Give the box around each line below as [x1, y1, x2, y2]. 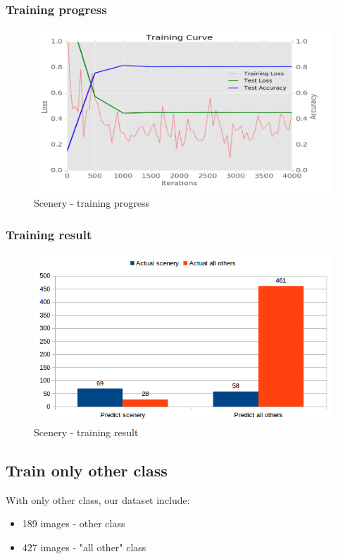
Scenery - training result [34, 424, 139, 439]
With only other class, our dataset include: [6, 492, 190, 507]
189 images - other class [22, 516, 125, 531]
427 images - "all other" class [22, 539, 146, 554]
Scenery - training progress [34, 196, 150, 210]
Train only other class [6, 459, 168, 481]
